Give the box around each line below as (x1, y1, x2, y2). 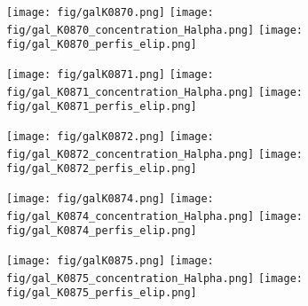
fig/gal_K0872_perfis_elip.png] (6, 162, 197, 176)
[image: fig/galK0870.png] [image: (6, 6, 214, 19)
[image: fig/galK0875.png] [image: (6, 254, 214, 267)
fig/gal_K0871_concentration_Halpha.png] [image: (6, 85, 303, 98)
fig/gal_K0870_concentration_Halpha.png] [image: (6, 23, 303, 36)
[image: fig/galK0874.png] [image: (6, 192, 214, 205)
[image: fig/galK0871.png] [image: (6, 67, 214, 81)
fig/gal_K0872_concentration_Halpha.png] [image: (6, 147, 303, 161)
